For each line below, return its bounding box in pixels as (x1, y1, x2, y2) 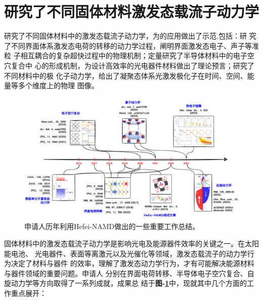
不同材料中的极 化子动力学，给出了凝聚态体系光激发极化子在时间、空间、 (4, 70, 247, 81)
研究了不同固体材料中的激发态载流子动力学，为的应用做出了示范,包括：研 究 (4, 30, 256, 41)
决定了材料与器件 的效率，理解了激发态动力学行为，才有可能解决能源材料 (11, 258, 254, 269)
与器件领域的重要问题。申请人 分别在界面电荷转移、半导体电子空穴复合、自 (4, 268, 254, 278)
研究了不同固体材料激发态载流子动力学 (4, 1, 259, 22)
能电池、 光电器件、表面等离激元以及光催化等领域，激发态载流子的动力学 (4, 248, 247, 258)
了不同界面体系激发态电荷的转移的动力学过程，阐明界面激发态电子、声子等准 (4, 40, 259, 51)
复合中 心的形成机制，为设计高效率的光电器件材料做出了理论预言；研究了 (11, 60, 254, 70)
